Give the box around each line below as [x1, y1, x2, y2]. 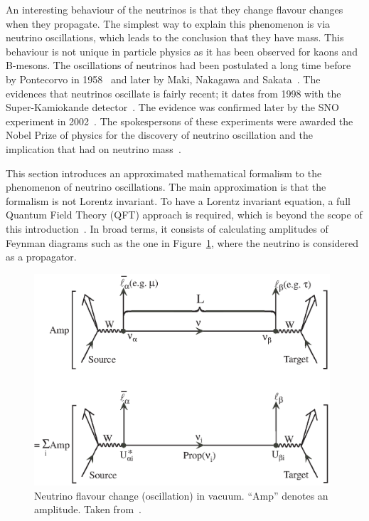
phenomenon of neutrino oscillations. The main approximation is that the [6, 179, 326, 194]
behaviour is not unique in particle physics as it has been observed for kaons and [6, 43, 358, 58]
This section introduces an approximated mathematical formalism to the [6, 165, 322, 180]
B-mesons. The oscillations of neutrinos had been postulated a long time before [6, 58, 351, 73]
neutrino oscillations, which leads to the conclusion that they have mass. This [6, 30, 344, 45]
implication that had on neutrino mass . [6, 141, 181, 156]
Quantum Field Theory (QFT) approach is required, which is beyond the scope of [6, 207, 363, 222]
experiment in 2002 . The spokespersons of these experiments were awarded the [6, 113, 353, 128]
